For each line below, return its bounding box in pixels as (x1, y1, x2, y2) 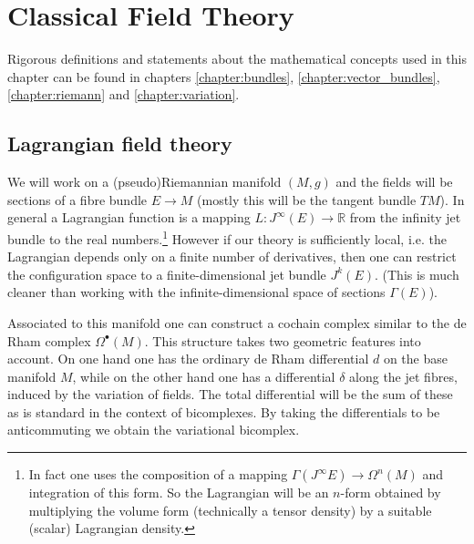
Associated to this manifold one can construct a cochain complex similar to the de (7, 313, 467, 332)
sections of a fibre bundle (7, 190, 148, 209)
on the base (383, 349, 448, 368)
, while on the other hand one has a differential (72, 366, 335, 385)
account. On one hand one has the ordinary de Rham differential (7, 349, 369, 368)
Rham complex (7, 331, 91, 350)
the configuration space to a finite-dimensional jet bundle (7, 264, 326, 283)
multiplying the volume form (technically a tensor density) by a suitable (28, 500, 432, 519)
